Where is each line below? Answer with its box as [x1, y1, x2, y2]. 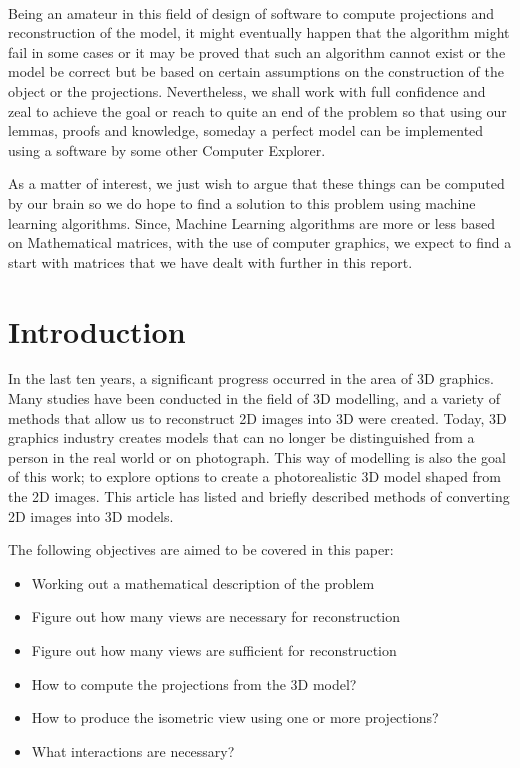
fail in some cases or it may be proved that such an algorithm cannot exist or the [8, 41, 506, 62]
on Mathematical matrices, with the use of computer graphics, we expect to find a [8, 232, 512, 253]
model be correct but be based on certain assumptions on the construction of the [8, 61, 504, 82]
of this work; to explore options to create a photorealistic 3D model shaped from [8, 466, 502, 487]
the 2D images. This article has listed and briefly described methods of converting [8, 486, 510, 506]
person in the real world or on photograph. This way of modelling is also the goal [8, 446, 506, 467]
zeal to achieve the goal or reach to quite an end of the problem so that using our [8, 100, 507, 121]
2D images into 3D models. [8, 505, 174, 526]
